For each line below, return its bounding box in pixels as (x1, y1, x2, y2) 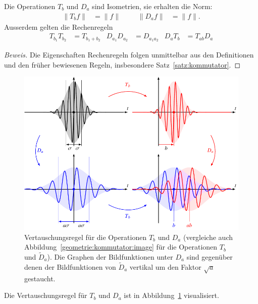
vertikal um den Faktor (129, 261, 201, 272)
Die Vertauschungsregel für (4, 290, 87, 300)
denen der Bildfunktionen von (24, 261, 116, 272)
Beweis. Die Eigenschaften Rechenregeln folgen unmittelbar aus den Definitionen (4, 49, 254, 60)
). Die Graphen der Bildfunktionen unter (47, 251, 173, 262)
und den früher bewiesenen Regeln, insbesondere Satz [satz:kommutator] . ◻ (4, 59, 241, 70)
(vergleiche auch (183, 231, 233, 242)
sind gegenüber (186, 251, 233, 262)
